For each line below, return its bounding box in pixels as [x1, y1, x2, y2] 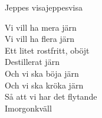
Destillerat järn [5, 55, 60, 68]
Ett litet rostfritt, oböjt [5, 44, 90, 56]
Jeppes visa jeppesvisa [5, 1, 83, 13]
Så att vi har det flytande [5, 90, 97, 103]
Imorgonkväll [5, 101, 52, 114]
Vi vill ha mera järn [5, 21, 77, 33]
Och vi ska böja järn [5, 67, 79, 79]
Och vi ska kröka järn [5, 78, 84, 91]
